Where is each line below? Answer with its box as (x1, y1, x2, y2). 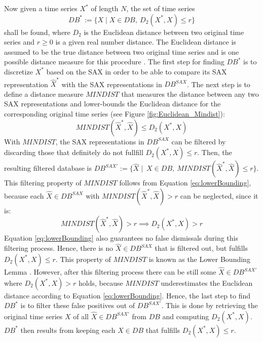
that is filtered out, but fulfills (155, 243, 248, 253)
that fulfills (145, 324, 180, 335)
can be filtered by (171, 136, 226, 146)
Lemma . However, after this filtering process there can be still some (4, 267, 216, 277)
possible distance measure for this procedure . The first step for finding (4, 56, 224, 67)
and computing (162, 311, 209, 321)
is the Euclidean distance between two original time (84, 26, 244, 37)
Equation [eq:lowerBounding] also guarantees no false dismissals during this (4, 233, 239, 243)
